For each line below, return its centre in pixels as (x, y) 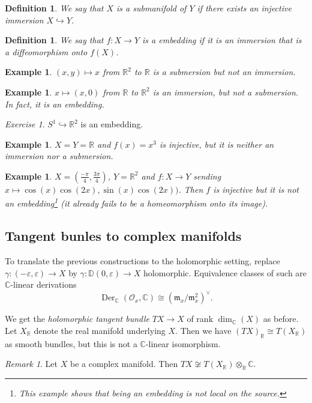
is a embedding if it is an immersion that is (222, 40)
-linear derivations (43, 284)
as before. (281, 319)
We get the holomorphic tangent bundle (77, 319)
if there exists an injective (244, 8)
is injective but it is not (256, 189)
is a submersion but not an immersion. (224, 72)
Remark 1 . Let (31, 364)
